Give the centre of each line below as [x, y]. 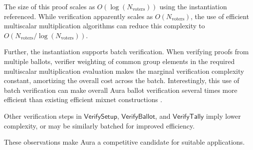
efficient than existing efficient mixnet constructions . [83, 99]
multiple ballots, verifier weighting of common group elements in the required [119, 61]
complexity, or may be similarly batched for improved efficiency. [99, 125]
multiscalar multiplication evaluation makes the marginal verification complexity [124, 71]
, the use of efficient [220, 16]
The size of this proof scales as [49, 6]
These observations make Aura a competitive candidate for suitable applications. [124, 142]
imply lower [223, 116]
